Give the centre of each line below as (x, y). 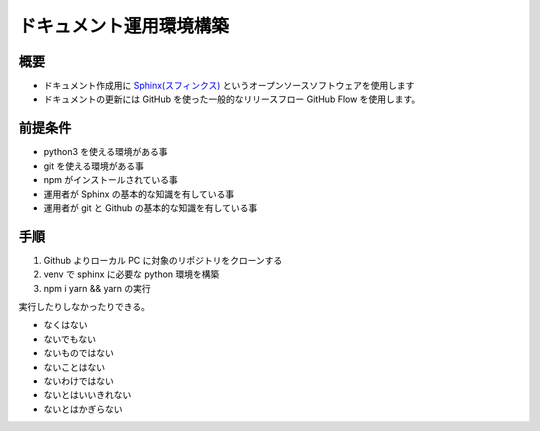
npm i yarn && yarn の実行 (97, 288)
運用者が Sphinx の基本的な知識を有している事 (139, 194)
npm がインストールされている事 (111, 180)
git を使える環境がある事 (94, 166)
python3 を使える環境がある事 (106, 152)
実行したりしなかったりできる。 (84, 306)
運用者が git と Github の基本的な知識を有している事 (150, 207)
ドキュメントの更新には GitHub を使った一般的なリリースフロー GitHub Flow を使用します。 (232, 99)
